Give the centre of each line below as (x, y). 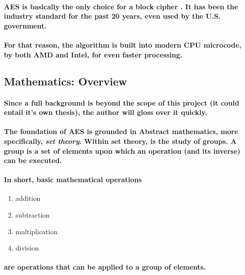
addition (28, 198)
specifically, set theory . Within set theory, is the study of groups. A (120, 141)
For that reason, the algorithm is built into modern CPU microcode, (123, 44)
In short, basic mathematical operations (73, 179)
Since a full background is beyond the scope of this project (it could (122, 102)
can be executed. (33, 160)
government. (25, 25)
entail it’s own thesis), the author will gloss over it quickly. (106, 112)
